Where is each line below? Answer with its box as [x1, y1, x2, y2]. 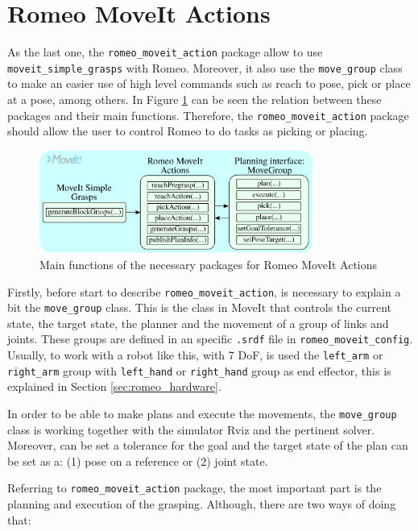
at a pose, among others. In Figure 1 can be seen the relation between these [7, 91, 382, 108]
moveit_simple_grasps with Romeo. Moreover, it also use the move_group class [7, 59, 403, 76]
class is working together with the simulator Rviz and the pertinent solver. [7, 421, 375, 438]
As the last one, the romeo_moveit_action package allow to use [7, 44, 323, 60]
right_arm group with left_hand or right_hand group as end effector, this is [7, 362, 391, 379]
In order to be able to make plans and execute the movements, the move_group [7, 405, 397, 422]
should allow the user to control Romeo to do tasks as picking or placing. [7, 122, 368, 139]
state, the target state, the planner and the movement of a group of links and [7, 314, 389, 331]
